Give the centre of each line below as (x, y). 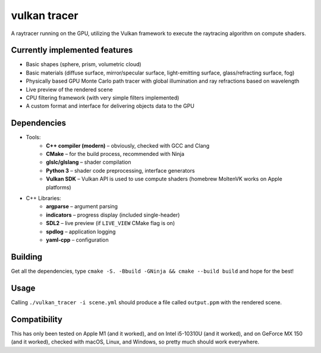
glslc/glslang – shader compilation (89, 162)
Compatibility (37, 319)
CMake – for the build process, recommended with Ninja (115, 154)
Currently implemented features (72, 50)
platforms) (59, 187)
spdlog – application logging (81, 232)
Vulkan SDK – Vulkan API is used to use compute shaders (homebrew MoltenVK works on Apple (164, 179)
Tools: (33, 138)
